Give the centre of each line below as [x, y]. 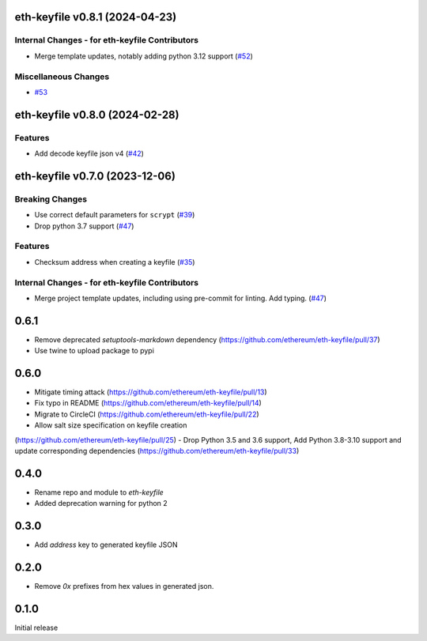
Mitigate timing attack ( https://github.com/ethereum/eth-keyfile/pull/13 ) [151, 392]
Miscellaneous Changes [62, 77]
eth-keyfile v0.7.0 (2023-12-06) [95, 176]
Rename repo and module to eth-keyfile [99, 492]
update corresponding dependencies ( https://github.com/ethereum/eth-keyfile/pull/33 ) [157, 451]
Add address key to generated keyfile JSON [106, 545]
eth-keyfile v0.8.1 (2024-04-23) [96, 17]
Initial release [36, 628]
